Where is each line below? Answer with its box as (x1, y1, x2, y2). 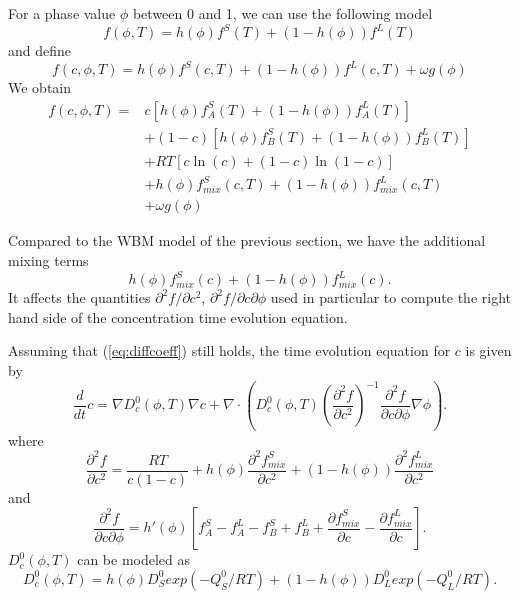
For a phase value (8, 3, 116, 23)
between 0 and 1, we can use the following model (132, 3, 433, 23)
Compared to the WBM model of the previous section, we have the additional (8, 230, 486, 251)
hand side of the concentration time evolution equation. (8, 306, 348, 327)
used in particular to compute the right (270, 287, 512, 308)
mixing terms (8, 250, 89, 271)
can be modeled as (77, 549, 191, 570)
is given (465, 340, 512, 361)
